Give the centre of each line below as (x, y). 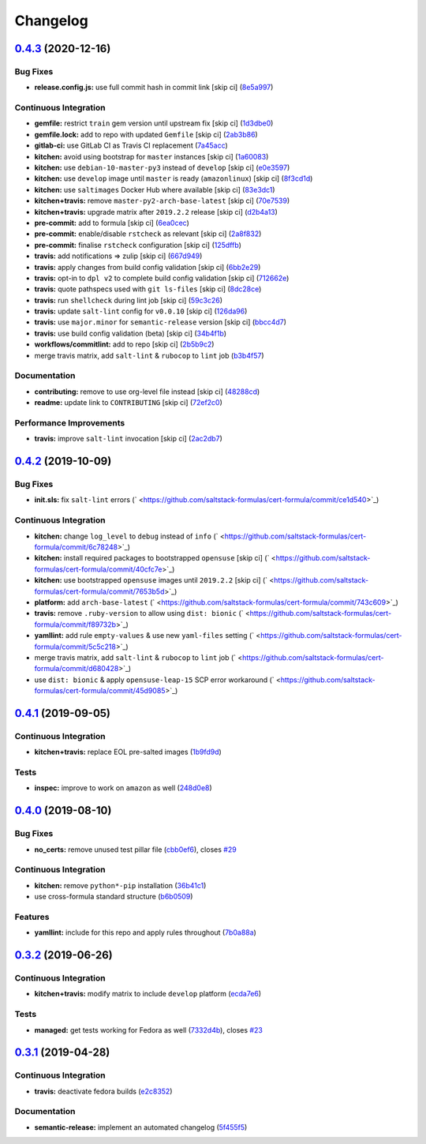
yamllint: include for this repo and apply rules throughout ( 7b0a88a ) (145, 932)
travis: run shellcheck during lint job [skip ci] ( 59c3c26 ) (129, 300)
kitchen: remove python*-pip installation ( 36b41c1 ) (120, 885)
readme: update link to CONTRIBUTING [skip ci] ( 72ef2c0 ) (128, 403)
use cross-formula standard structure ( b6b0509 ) (114, 897)
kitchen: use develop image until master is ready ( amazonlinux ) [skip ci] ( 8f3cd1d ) (174, 178)
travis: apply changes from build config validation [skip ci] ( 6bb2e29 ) (148, 267)
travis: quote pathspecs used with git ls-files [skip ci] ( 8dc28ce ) (148, 289)
